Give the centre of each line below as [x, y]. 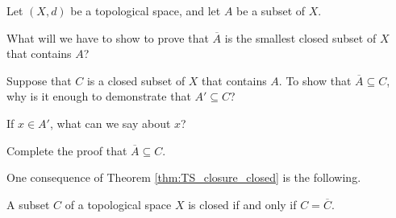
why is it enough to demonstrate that [99, 96]
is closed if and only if [242, 204]
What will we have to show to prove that [108, 37]
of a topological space [118, 204]
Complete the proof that [67, 150]
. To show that [315, 80]
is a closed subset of [136, 80]
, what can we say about [110, 123]
